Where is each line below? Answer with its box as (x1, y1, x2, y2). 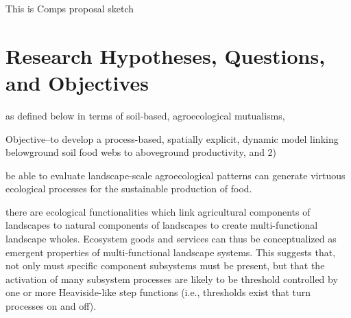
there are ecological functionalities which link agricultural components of (5, 204, 311, 218)
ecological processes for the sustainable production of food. (5, 181, 252, 196)
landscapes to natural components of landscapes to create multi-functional (5, 218, 318, 232)
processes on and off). (5, 299, 97, 313)
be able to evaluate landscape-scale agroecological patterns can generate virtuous (5, 168, 346, 182)
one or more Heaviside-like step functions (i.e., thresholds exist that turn (5, 285, 311, 299)
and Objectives (5, 68, 149, 96)
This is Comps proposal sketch (5, 1, 134, 15)
